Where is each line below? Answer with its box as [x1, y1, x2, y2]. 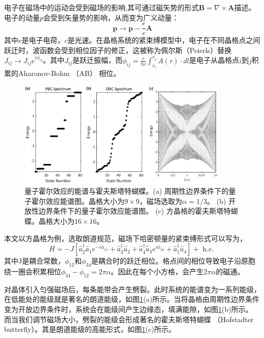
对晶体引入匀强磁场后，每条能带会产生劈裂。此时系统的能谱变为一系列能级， [4, 283, 261, 294]
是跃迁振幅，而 [72, 55, 123, 65]
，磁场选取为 [139, 195, 182, 206]
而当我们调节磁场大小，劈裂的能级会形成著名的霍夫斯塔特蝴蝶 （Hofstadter [4, 314, 254, 324]
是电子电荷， [21, 35, 65, 45]
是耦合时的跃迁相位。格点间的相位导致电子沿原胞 [91, 255, 256, 266]
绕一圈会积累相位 [4, 266, 61, 276]
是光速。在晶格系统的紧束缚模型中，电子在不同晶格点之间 [67, 35, 260, 45]
